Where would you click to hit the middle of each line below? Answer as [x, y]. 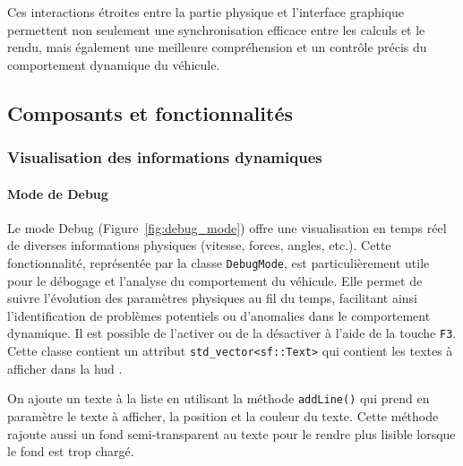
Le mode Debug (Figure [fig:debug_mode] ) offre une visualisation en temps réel [227, 227]
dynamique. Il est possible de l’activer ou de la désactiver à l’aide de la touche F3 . [232, 333]
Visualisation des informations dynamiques [165, 157]
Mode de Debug [58, 193]
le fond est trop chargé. [71, 451]
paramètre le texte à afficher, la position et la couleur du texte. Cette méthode [223, 415]
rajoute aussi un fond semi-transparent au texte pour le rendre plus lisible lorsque [231, 433]
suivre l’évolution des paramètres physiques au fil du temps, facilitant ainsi [213, 298]
